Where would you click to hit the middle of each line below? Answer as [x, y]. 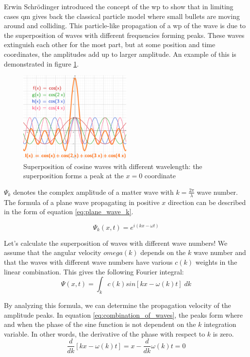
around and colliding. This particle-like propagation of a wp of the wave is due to [125, 25]
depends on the [163, 252]
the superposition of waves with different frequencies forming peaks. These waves [124, 35]
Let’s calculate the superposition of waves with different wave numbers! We [116, 243]
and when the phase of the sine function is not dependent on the [100, 324]
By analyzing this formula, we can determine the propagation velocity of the [117, 305]
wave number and [220, 252]
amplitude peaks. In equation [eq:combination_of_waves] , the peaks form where [123, 314]
